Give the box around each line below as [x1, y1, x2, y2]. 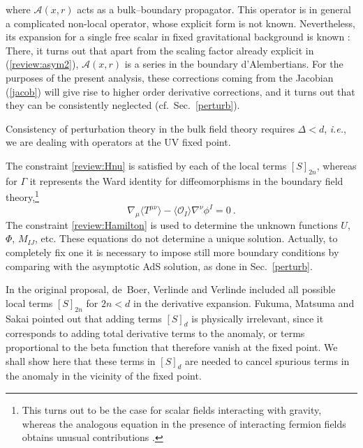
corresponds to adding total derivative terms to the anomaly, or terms [6, 326, 305, 341]
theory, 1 [6, 188, 39, 204]
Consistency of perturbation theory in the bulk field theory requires [6, 121, 295, 135]
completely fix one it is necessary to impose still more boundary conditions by [6, 245, 339, 260]
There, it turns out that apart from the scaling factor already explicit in [6, 43, 314, 57]
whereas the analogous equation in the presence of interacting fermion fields [22, 416, 346, 431]
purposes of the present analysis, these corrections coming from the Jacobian [6, 70, 334, 84]
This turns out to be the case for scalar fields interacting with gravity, [22, 403, 322, 417]
